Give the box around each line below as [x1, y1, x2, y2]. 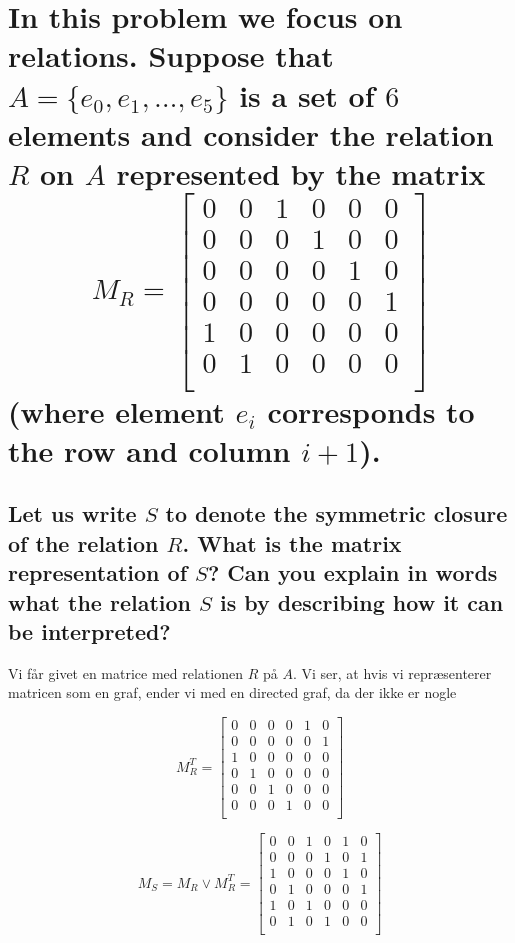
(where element [8, 390, 225, 431]
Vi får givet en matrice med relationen [8, 662, 243, 683]
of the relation [8, 527, 159, 558]
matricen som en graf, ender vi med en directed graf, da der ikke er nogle [8, 682, 457, 703]
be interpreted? [8, 615, 171, 646]
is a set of [239, 74, 375, 115]
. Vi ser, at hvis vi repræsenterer [292, 662, 492, 683]
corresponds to [267, 390, 475, 431]
